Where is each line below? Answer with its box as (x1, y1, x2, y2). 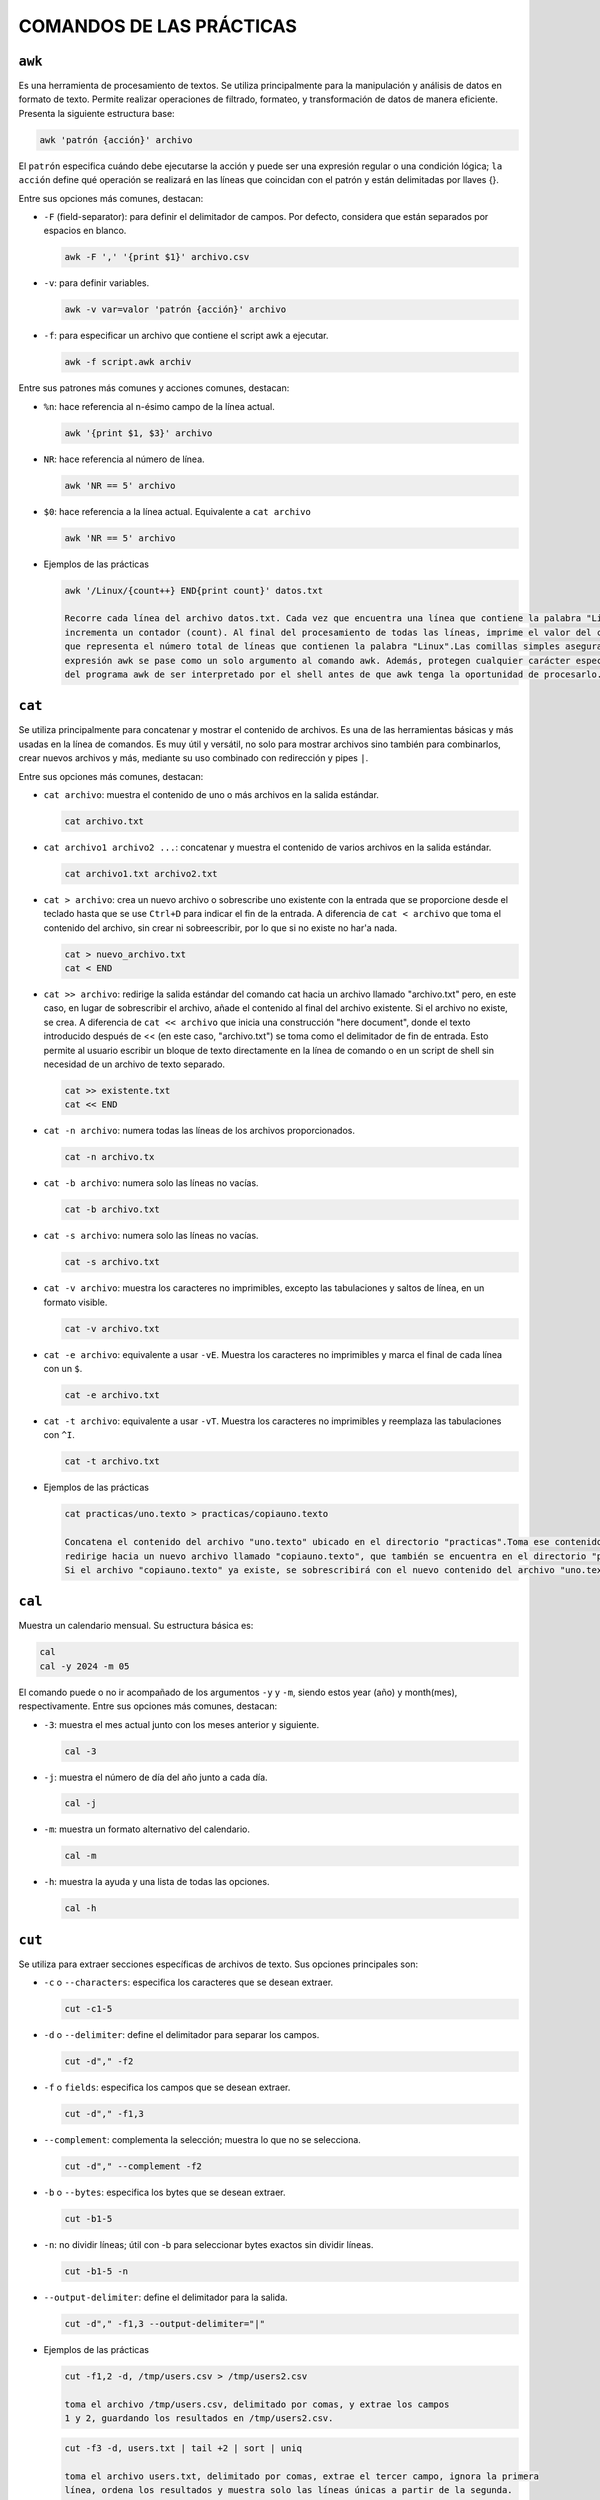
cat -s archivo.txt (64, 1256, 160, 1268)
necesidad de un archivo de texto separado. (43, 1058, 225, 1070)
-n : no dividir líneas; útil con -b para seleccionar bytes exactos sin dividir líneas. (43, 2239, 374, 2251)
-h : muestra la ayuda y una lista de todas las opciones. (43, 1876, 270, 1888)
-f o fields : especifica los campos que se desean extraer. (43, 2081, 291, 2094)
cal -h (64, 1903, 97, 1914)
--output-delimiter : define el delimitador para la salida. (43, 2291, 289, 2304)
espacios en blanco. (43, 225, 127, 237)
